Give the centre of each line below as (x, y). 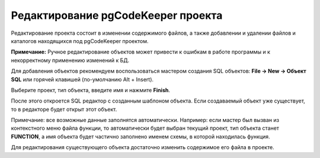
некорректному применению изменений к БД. (70, 60)
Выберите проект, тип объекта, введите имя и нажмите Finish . (90, 90)
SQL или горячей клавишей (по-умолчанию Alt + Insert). (82, 79)
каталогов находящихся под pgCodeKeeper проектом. (80, 41)
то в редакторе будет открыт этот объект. (64, 109)
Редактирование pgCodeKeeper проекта (117, 15)
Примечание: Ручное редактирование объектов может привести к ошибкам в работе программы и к (141, 52)
